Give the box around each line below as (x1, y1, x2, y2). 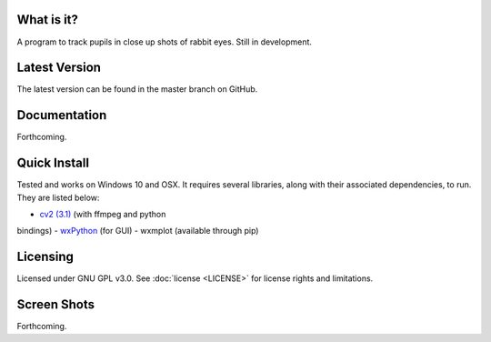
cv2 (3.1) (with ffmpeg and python (39, 209, 166, 220)
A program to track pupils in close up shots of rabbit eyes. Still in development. (16, 36, 313, 47)
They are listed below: (16, 192, 100, 203)
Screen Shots (16, 297, 95, 313)
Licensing (16, 249, 75, 265)
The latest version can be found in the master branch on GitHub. (16, 84, 258, 95)
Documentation (16, 107, 107, 123)
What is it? (16, 12, 79, 27)
